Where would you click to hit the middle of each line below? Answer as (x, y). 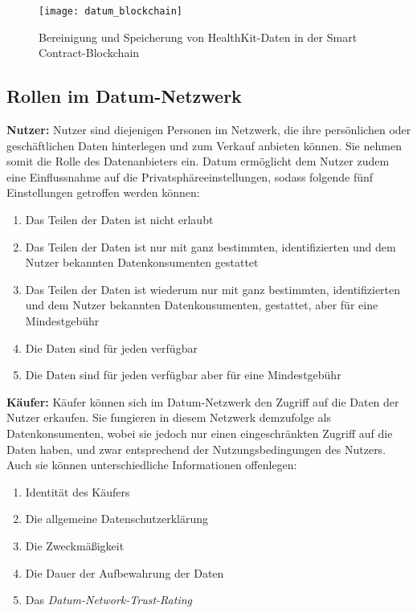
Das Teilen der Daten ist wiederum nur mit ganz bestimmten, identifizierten (213, 289)
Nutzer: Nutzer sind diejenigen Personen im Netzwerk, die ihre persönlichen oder (209, 130)
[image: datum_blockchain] (110, 11)
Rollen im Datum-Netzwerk (124, 96)
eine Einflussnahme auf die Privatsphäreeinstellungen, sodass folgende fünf (190, 176)
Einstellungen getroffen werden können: (103, 192)
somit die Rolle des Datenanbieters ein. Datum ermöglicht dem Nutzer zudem (198, 161)
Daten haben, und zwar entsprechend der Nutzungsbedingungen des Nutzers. (196, 449)
